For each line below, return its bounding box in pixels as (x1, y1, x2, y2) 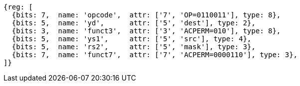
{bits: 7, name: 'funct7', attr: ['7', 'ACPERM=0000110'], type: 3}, (11, 51, 298, 59)
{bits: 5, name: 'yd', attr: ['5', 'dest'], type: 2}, (11, 19, 256, 27)
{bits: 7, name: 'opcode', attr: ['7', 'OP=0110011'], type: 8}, (11, 11, 281, 19)
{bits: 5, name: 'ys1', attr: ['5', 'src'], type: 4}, (11, 35, 252, 43)
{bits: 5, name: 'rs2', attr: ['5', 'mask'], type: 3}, (11, 43, 256, 51)
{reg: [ (3, 3, 33, 11)
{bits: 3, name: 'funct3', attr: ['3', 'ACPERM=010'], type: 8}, (11, 27, 281, 35)
